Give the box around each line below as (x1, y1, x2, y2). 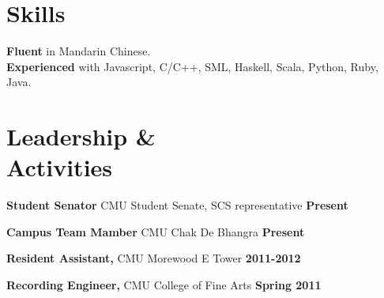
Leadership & (6, 120, 156, 153)
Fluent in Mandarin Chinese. (6, 43, 151, 59)
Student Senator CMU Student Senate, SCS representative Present (6, 197, 348, 213)
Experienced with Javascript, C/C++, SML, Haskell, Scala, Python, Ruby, (6, 58, 378, 74)
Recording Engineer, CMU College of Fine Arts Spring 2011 (6, 277, 322, 292)
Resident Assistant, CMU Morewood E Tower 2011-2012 (6, 250, 301, 266)
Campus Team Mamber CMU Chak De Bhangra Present (6, 223, 305, 240)
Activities (6, 151, 113, 183)
